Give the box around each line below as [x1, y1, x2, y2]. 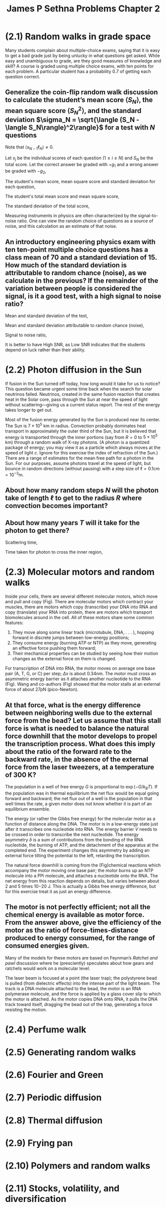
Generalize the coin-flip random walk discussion [5, 88, 158, 97]
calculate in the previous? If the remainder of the [5, 276, 159, 285]
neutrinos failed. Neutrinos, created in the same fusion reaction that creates [5, 391, 160, 397]
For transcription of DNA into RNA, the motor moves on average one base [5, 665, 155, 671]
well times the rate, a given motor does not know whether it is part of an [5, 801, 152, 807]
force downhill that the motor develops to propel [5, 732, 158, 740]
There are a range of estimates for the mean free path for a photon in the [5, 455, 154, 461]
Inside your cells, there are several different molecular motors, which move [5, 593, 158, 599]
